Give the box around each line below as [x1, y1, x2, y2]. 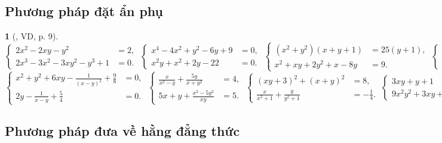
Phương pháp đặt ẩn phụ [5, 2, 164, 20]
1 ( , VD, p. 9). [5, 30, 59, 42]
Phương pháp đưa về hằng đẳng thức [5, 122, 240, 140]
